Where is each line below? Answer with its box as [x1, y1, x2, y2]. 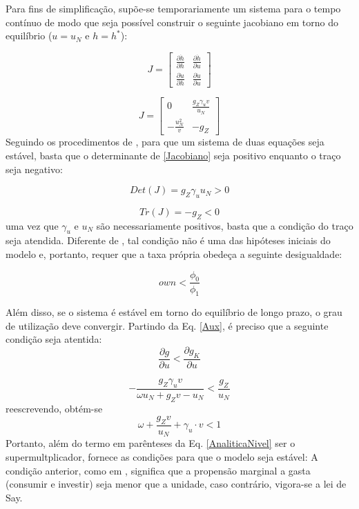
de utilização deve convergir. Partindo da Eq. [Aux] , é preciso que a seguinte [6, 318, 329, 332]
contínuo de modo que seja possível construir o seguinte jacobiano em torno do [6, 14, 338, 29]
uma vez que [6, 218, 59, 232]
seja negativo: [6, 161, 63, 176]
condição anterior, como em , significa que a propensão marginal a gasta [6, 463, 311, 477]
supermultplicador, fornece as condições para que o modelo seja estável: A [6, 450, 318, 463]
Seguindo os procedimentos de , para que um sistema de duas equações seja [6, 134, 324, 149]
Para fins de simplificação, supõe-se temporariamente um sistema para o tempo [6, 1, 341, 15]
